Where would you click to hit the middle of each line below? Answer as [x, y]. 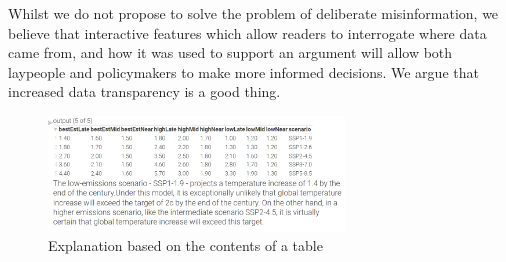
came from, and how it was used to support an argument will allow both [230, 52]
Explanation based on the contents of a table [185, 245]
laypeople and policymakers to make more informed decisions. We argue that [243, 71]
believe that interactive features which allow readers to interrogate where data [247, 32]
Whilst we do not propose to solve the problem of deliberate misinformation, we [253, 13]
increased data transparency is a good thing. [144, 91]
